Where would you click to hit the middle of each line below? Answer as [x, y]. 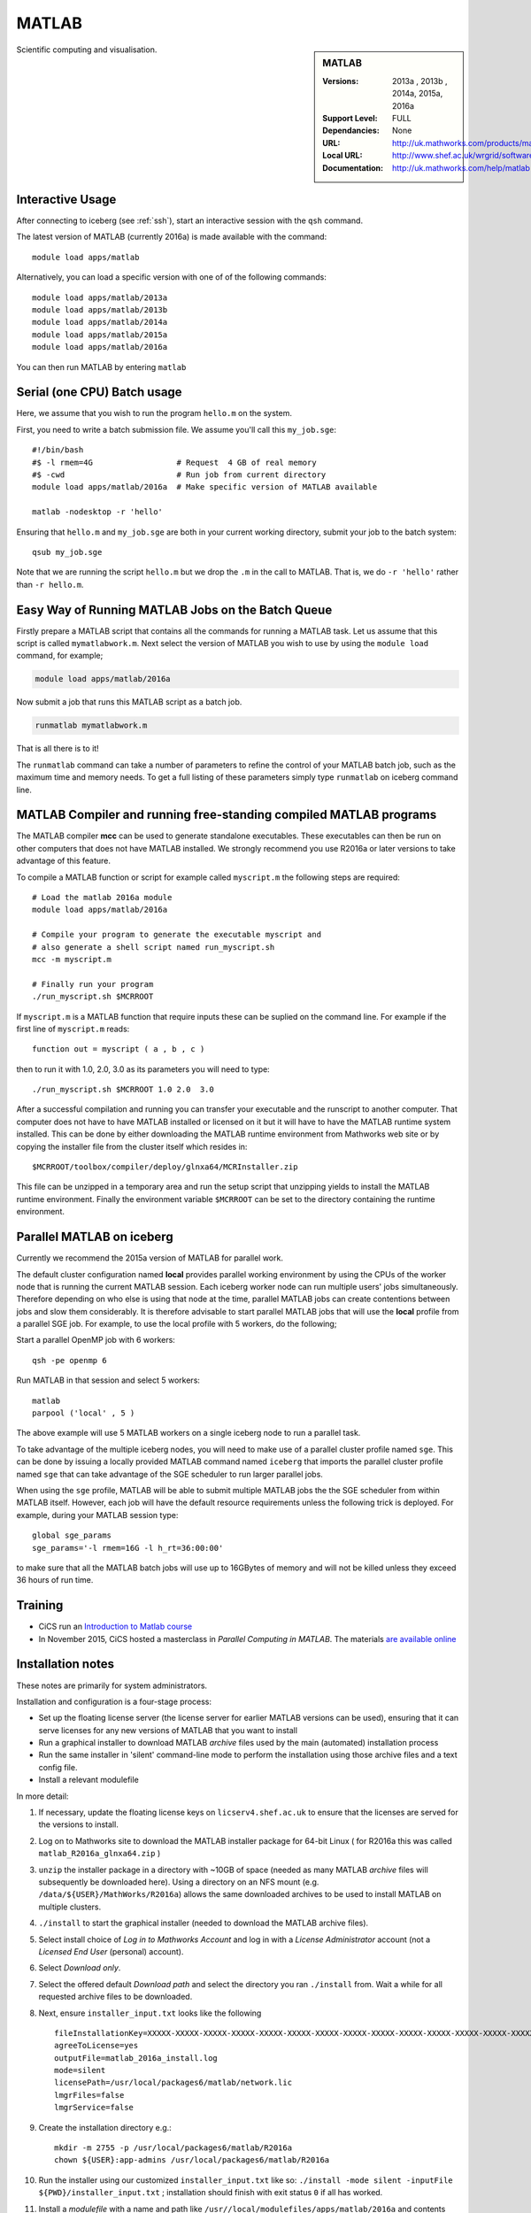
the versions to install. [78, 1824]
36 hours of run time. [55, 1580]
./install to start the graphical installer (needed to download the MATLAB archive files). [204, 1923]
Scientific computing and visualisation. [87, 50]
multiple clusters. [70, 1907]
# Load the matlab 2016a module [102, 898]
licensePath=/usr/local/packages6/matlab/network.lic [173, 2083]
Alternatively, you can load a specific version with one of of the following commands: [171, 277]
